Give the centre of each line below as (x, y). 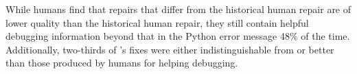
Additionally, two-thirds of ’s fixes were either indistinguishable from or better (170, 49)
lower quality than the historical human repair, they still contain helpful (157, 22)
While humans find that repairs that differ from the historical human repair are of (178, 9)
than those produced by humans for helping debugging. (122, 63)
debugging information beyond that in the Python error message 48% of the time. (178, 36)
